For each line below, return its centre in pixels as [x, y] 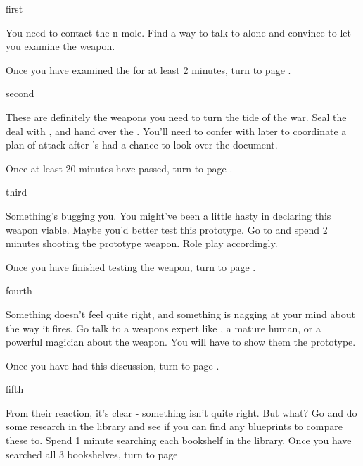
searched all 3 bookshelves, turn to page [92, 454]
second [20, 93]
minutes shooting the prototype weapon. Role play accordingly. [142, 243]
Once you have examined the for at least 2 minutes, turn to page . [148, 69]
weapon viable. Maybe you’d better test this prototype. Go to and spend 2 [167, 229]
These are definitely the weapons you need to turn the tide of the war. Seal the [176, 116]
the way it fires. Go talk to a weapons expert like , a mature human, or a [163, 328]
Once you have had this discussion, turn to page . [113, 365]
